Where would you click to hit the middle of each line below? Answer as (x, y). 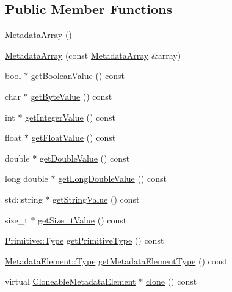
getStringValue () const (96, 199)
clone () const (171, 281)
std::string (24, 199)
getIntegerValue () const (70, 117)
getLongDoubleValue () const (112, 178)
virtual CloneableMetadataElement (71, 281)
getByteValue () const (71, 96)
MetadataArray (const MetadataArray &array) (93, 55)
